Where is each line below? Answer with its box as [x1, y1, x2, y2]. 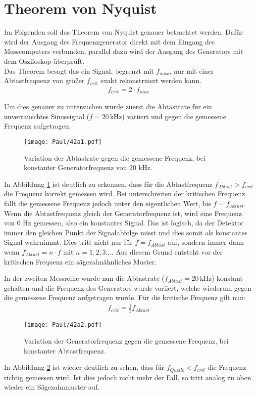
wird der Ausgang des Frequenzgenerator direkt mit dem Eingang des [4, 36, 215, 46]
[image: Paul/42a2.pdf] [24, 321, 102, 329]
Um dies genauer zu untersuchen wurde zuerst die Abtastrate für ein [4, 101, 212, 112]
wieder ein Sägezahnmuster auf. [4, 382, 100, 392]
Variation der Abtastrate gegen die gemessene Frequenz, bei [24, 152, 206, 163]
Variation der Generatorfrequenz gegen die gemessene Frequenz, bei [24, 335, 229, 346]
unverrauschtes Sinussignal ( [4, 111, 90, 121]
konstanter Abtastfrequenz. [24, 345, 106, 355]
